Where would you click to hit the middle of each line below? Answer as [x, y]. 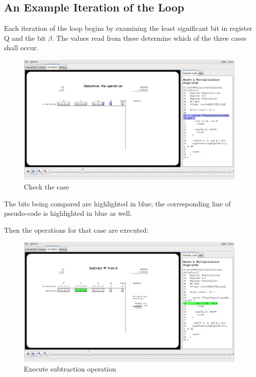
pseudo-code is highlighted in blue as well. [68, 213]
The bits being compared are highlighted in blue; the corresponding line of [118, 203]
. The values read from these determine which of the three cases [149, 38]
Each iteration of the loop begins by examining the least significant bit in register [128, 28]
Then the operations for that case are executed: [76, 230]
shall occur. [21, 47]
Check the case [47, 186]
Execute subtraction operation [70, 369]
